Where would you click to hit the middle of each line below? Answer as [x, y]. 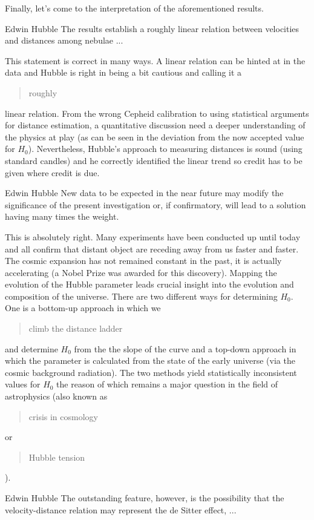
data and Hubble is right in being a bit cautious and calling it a [123, 72]
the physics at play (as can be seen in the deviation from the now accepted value [155, 137]
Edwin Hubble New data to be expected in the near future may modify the [144, 193]
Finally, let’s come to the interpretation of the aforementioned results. [134, 8]
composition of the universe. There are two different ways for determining [141, 296]
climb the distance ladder [76, 328]
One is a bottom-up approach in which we [83, 308]
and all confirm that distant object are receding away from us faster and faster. [152, 248]
